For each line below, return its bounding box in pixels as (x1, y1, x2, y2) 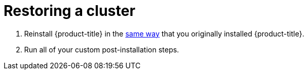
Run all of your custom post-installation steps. (24, 45, 179, 54)
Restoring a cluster (4, 2, 136, 20)
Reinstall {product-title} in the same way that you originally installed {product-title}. (24, 29, 304, 38)
